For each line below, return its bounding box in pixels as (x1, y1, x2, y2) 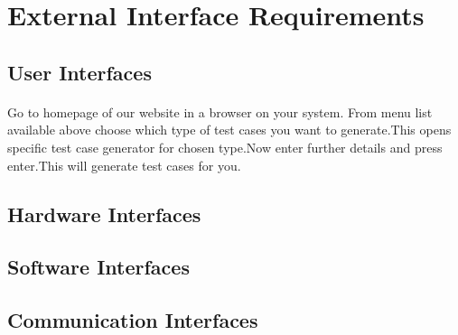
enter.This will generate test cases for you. (7, 155, 241, 174)
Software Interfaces (7, 253, 190, 281)
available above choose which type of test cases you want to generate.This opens (7, 120, 452, 139)
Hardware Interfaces (7, 200, 201, 228)
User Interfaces (7, 58, 152, 86)
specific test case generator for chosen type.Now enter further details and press (7, 137, 443, 156)
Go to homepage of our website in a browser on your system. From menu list (7, 102, 433, 121)
